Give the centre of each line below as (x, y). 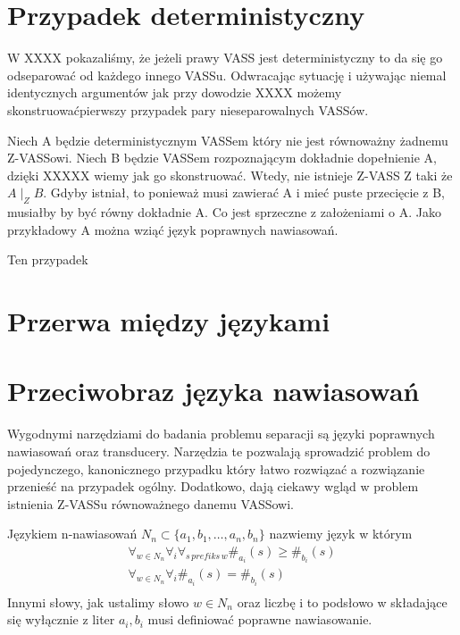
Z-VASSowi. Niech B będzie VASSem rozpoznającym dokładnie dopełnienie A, (222, 158)
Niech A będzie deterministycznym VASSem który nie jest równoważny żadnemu (228, 140)
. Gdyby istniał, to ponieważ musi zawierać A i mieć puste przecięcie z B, (244, 192)
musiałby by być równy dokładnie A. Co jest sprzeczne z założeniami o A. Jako (224, 212)
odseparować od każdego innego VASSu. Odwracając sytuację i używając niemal (227, 75)
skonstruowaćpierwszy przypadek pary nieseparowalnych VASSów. (188, 109)
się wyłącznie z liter (61, 619)
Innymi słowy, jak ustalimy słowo (98, 602)
